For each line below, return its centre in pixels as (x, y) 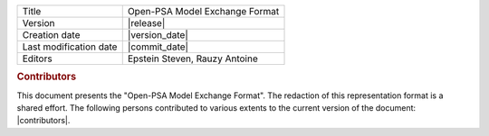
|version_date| (158, 35)
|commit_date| (158, 47)
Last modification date (70, 47)
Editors (38, 59)
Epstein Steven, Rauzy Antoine (192, 59)
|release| (146, 23)
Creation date (51, 35)
